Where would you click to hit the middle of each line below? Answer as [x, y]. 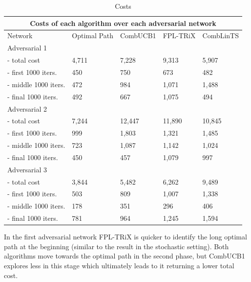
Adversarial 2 [27, 108]
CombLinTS [221, 35]
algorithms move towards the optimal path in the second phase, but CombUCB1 [125, 256]
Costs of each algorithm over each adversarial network [123, 23]
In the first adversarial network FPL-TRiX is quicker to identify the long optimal [125, 237]
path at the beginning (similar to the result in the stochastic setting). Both [116, 246]
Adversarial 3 [27, 169]
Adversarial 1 [27, 48]
